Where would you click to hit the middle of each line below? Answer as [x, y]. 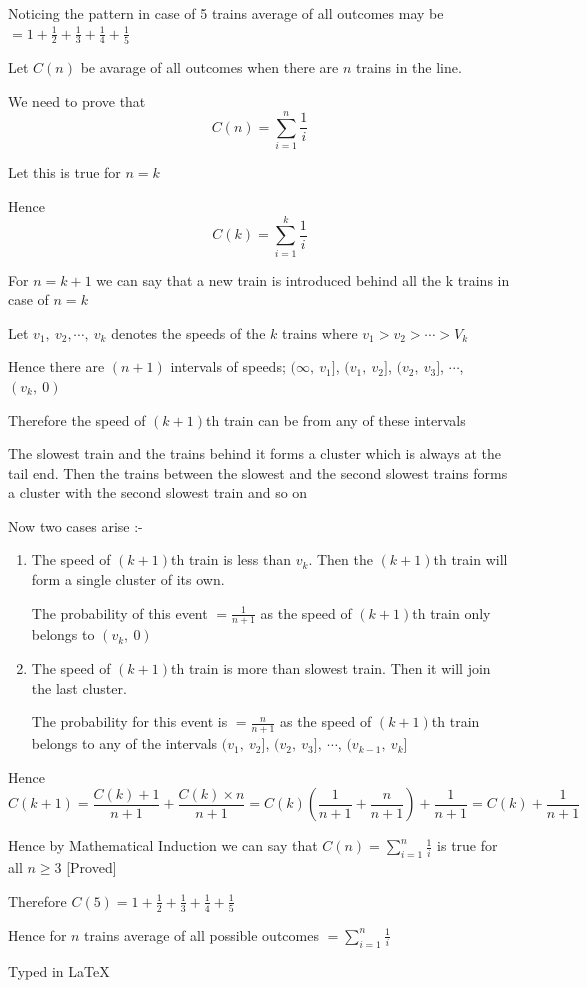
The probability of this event [119, 612]
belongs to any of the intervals [124, 743]
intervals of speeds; [228, 366]
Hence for [37, 934]
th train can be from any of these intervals [335, 419]
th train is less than [231, 559]
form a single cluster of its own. [128, 579]
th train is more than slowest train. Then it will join [330, 668]
